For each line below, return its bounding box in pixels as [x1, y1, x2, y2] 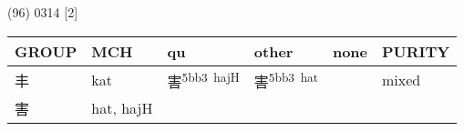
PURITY [382, 40, 450, 62]
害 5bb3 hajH [167, 67, 240, 92]
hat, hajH [91, 97, 153, 119]
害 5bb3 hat [253, 67, 318, 92]
